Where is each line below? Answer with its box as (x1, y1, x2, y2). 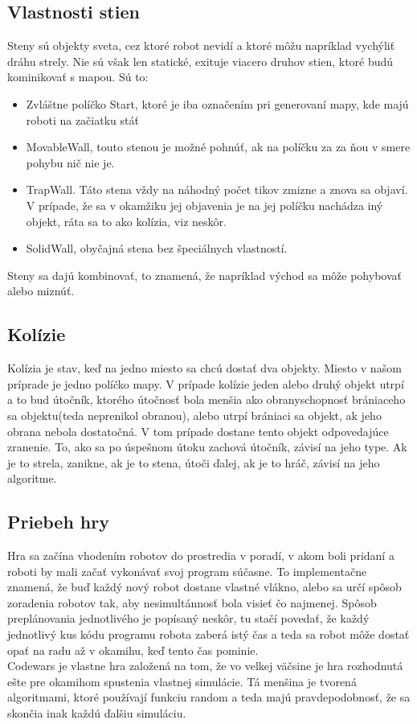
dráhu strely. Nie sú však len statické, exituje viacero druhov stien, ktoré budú (7, 52, 394, 69)
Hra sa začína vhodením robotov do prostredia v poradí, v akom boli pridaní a (7, 547, 395, 564)
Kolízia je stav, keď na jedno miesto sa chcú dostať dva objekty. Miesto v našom (7, 360, 402, 376)
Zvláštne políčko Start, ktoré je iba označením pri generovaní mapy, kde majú (26, 95, 409, 112)
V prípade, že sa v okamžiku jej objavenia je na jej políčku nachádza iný (26, 196, 383, 213)
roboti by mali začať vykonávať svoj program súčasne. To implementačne (7, 562, 367, 579)
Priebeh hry (7, 509, 109, 534)
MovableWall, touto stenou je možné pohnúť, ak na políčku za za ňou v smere (26, 138, 411, 155)
